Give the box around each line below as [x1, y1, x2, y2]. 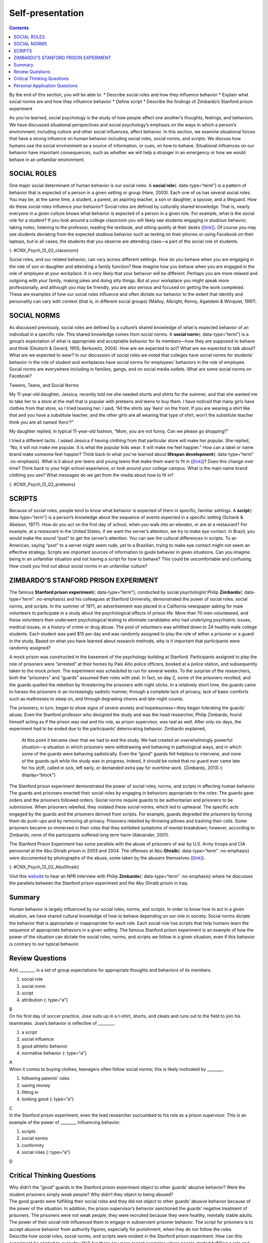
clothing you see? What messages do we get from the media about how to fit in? [9, 472, 174, 478]
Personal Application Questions [13, 83, 78, 89]
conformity [21, 1142, 44, 1148]
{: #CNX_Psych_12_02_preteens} [9, 481, 76, 487]
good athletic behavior [21, 1043, 68, 1049]
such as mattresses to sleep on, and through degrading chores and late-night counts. [9, 696, 184, 702]
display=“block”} [21, 772, 56, 778]
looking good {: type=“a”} [21, 1096, 74, 1102]
